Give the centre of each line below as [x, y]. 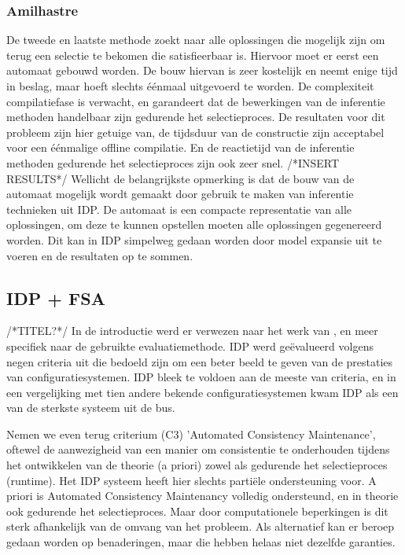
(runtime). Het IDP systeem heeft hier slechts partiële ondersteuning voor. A [191, 480]
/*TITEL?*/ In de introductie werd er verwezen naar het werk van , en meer [192, 331]
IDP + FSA [56, 298]
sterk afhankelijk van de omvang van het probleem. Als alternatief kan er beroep [201, 526]
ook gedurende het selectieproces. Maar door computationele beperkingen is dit [197, 511]
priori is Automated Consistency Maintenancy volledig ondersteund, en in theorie [202, 496]
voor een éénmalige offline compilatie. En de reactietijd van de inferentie [180, 147]
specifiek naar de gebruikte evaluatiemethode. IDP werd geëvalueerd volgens [190, 345]
